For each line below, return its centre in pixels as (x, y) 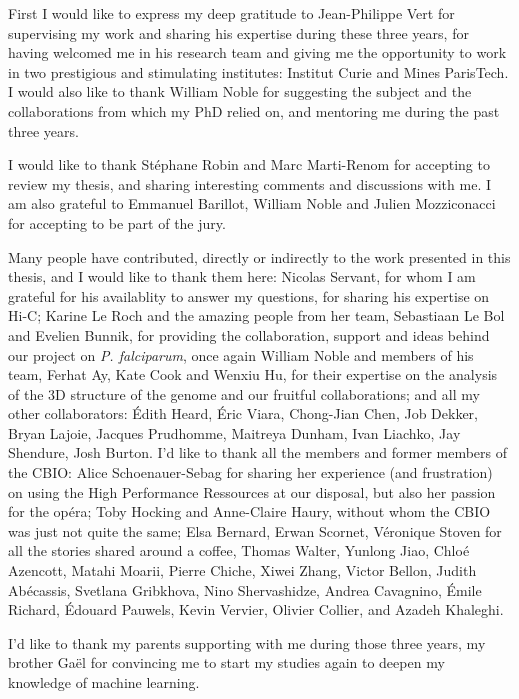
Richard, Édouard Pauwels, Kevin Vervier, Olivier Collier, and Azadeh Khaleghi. (256, 609)
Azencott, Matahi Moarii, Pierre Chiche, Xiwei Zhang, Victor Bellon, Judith (242, 570)
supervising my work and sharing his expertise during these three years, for (238, 32)
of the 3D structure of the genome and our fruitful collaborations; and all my (244, 393)
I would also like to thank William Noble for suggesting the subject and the (240, 91)
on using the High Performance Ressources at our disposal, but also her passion (252, 491)
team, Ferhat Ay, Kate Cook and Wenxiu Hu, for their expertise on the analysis (253, 374)
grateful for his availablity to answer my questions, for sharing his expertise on (249, 295)
